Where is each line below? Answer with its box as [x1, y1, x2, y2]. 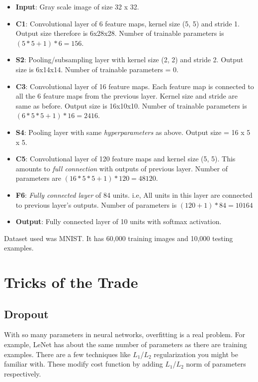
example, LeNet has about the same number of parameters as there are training [4, 339, 247, 350]
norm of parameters [186, 359, 246, 369]
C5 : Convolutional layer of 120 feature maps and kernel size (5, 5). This [15, 153, 236, 164]
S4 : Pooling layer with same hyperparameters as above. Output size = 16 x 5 [15, 127, 251, 137]
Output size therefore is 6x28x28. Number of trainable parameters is [15, 28, 224, 38]
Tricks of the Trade [4, 272, 138, 292]
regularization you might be [154, 349, 238, 359]
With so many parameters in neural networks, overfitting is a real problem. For [4, 329, 245, 340]
